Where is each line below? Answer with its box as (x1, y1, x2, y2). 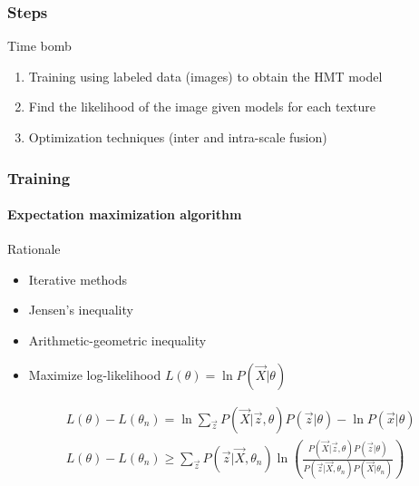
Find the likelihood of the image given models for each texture (28, 97, 376, 116)
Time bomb (7, 36, 72, 55)
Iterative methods (28, 269, 128, 288)
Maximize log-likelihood (28, 364, 161, 384)
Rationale (7, 239, 61, 258)
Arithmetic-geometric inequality (28, 331, 207, 350)
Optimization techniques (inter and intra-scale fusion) (28, 128, 327, 146)
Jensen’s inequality (28, 300, 133, 319)
